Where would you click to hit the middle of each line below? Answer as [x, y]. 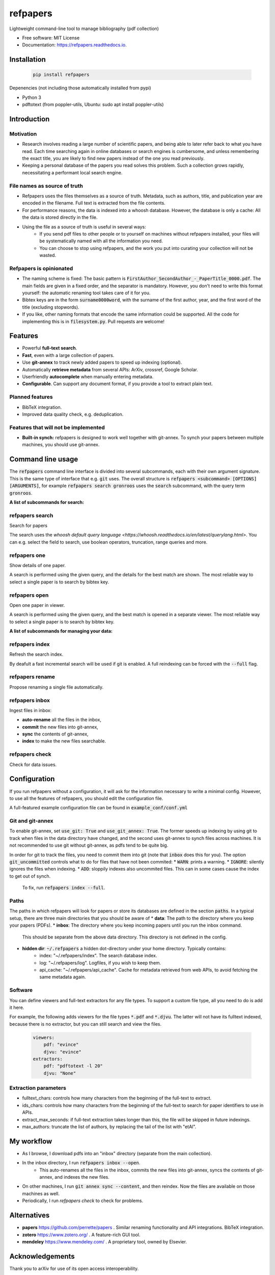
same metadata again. [63, 977]
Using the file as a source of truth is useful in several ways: [84, 226]
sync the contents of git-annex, [55, 734]
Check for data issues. [33, 764]
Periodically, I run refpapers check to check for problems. [83, 1201]
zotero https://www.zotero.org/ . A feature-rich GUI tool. [81, 1235]
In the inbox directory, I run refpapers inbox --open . [81, 1163]
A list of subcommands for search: [47, 502]
